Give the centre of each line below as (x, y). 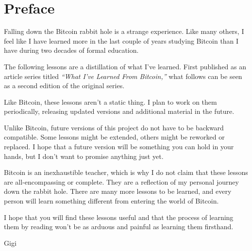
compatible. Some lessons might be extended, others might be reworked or (114, 137)
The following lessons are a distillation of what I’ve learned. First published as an (125, 66)
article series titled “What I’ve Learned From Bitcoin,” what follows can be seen (123, 76)
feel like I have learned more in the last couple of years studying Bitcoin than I (121, 40)
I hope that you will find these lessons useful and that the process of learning (119, 217)
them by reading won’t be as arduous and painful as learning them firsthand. (119, 227)
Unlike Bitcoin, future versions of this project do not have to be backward (114, 127)
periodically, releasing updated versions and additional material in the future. (119, 111)
